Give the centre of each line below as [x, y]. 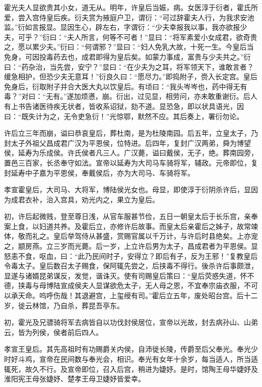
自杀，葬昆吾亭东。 [92, 305]
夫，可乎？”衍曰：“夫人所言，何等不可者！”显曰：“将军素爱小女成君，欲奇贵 [131, 37]
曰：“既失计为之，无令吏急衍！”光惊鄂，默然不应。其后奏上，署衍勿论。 [124, 116]
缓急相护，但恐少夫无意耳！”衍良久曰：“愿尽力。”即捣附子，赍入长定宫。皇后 [131, 76]
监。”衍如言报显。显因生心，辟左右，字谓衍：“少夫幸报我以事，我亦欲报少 [126, 27]
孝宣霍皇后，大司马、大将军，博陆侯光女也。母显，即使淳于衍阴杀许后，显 [127, 189]
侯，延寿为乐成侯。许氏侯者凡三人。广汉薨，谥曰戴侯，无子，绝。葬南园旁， [131, 153]
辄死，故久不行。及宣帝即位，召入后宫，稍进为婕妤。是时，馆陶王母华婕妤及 [131, 369]
